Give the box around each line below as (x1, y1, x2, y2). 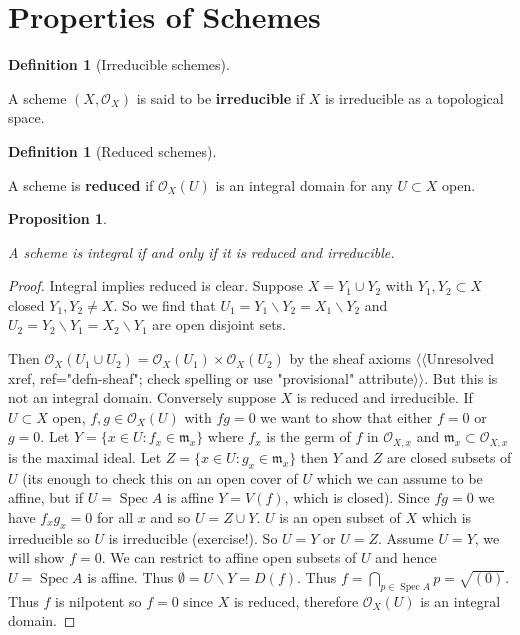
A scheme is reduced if (8, 174, 154, 195)
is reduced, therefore (233, 590, 359, 611)
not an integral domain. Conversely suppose (8, 387, 276, 408)
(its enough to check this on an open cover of (22, 467, 298, 488)
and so (150, 506, 191, 527)
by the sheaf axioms (289, 348, 411, 369)
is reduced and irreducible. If (296, 387, 473, 408)
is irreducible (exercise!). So (108, 527, 278, 548)
